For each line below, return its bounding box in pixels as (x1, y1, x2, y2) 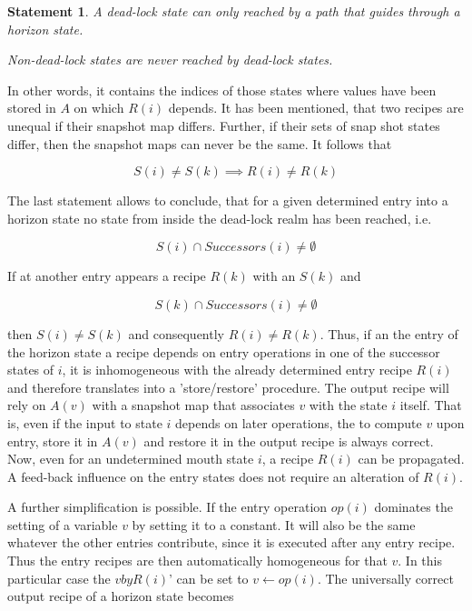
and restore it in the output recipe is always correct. (143, 431, 434, 450)
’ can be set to (169, 568, 249, 587)
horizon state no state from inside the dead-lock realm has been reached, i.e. (7, 208, 432, 227)
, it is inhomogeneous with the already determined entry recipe (62, 360, 412, 379)
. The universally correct (317, 568, 454, 587)
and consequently (128, 324, 224, 343)
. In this (398, 551, 442, 570)
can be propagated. (358, 449, 465, 468)
